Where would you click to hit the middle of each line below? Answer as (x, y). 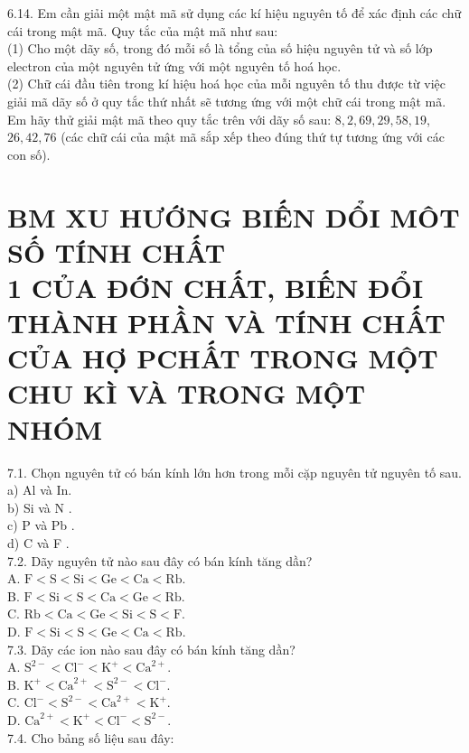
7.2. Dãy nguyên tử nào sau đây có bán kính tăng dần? (160, 560)
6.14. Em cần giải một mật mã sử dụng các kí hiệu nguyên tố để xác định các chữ (234, 13)
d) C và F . (38, 542)
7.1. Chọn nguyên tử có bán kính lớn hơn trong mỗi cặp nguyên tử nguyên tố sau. (235, 472)
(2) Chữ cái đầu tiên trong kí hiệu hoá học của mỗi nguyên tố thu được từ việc (227, 84)
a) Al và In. (40, 490)
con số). (29, 154)
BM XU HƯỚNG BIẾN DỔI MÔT (234, 216)
